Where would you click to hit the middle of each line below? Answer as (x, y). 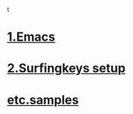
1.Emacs (31, 37)
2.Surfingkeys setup (66, 68)
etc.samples (43, 100)
